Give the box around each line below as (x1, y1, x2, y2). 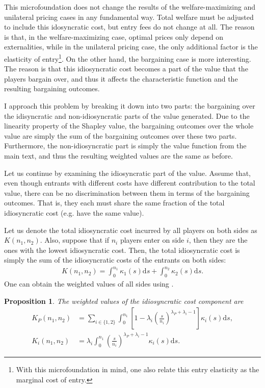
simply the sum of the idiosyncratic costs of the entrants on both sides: (4, 254, 226, 265)
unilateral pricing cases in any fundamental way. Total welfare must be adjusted (4, 11, 254, 22)
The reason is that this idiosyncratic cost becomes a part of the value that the (4, 63, 248, 74)
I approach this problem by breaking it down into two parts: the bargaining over (4, 100, 255, 111)
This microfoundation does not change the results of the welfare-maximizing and (4, 2, 256, 12)
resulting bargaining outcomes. (4, 83, 100, 94)
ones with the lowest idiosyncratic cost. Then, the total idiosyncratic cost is (4, 244, 240, 255)
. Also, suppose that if (40, 235, 109, 245)
